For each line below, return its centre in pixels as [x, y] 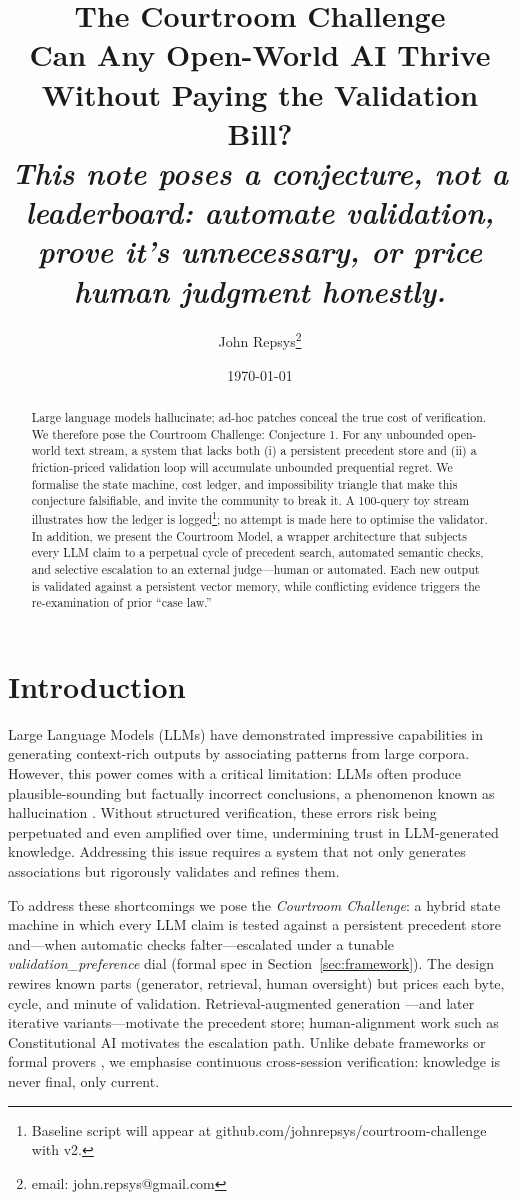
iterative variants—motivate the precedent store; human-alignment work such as [253, 1022]
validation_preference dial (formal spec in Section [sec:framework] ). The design [251, 963]
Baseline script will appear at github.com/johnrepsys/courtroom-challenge [259, 1129]
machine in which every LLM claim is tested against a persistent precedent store [254, 924]
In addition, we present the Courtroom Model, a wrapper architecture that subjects [249, 535]
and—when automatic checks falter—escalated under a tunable [201, 943]
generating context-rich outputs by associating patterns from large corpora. [239, 753]
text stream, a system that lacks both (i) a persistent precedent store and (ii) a [270, 450]
